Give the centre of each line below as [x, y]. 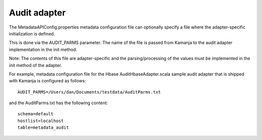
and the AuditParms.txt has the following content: [58, 103]
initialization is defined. [32, 33]
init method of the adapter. [36, 65]
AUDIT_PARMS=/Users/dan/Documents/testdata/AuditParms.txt [89, 92]
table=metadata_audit [43, 128]
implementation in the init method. [43, 49]
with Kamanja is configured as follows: [48, 81]
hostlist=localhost [41, 121]
